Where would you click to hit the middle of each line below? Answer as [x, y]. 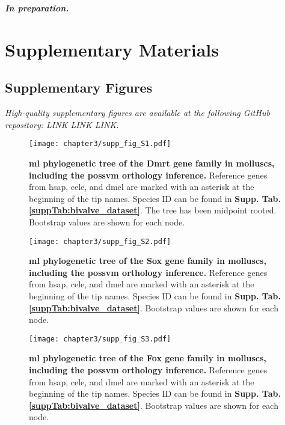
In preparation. [37, 8]
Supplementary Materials [112, 49]
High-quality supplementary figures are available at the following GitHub [137, 113]
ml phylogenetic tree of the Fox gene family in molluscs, [148, 358]
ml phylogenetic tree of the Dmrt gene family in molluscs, [152, 163]
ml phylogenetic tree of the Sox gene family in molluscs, [148, 261]
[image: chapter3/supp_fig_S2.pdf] [100, 241]
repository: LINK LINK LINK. [62, 124]
